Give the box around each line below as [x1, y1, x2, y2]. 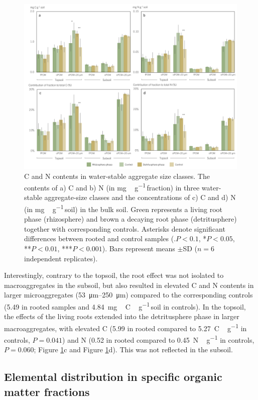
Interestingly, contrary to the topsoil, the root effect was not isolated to [4, 270, 224, 280]
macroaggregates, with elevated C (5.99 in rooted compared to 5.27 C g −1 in [4, 321, 247, 333]
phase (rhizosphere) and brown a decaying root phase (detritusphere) [24, 214, 237, 224]
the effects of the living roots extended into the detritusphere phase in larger [4, 311, 239, 322]
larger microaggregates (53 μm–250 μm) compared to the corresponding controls [4, 289, 253, 300]
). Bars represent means [102, 243, 175, 254]
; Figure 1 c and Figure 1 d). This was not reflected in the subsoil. [34, 344, 233, 355]
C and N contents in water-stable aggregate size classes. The [24, 170, 210, 181]
